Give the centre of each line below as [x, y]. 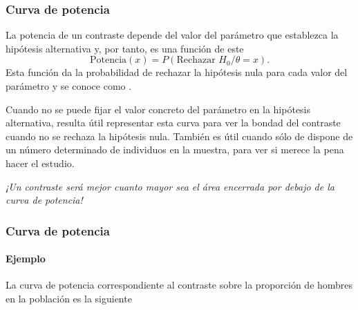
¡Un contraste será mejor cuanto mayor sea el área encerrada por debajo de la [170, 186]
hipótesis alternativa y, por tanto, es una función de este [125, 48]
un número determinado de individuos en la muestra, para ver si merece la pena [175, 149]
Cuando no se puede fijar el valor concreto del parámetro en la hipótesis [158, 109]
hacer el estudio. [40, 163]
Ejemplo [26, 259]
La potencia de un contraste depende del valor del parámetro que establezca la [172, 35]
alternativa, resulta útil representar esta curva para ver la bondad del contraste [173, 123]
